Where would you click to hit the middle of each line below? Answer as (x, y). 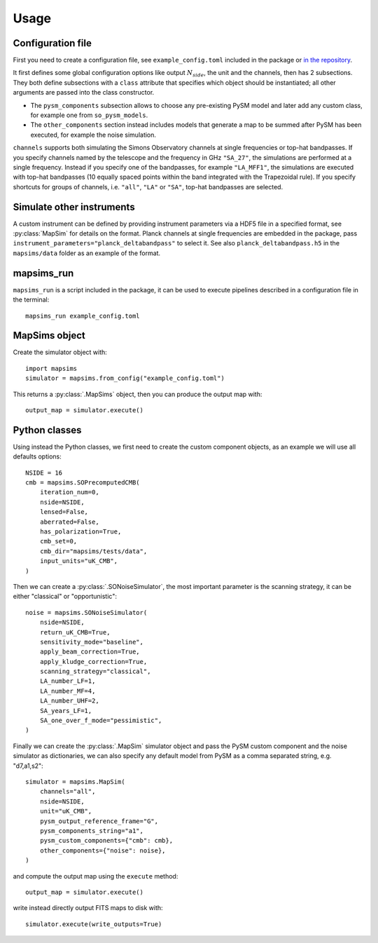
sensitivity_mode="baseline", (91, 642)
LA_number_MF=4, (68, 691)
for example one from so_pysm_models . (89, 115)
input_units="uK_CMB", (79, 561)
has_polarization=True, (80, 532)
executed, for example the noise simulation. (93, 135)
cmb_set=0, (58, 541)
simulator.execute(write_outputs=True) (94, 924)
